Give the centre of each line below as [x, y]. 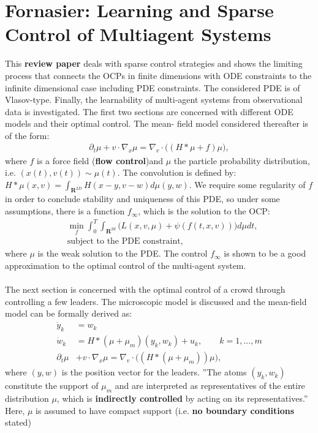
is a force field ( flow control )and [100, 160]
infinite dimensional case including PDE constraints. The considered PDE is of [153, 87]
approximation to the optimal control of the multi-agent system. [126, 265]
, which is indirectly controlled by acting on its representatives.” [182, 398]
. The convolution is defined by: [177, 172]
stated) [18, 422]
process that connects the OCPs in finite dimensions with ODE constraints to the [158, 75]
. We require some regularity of [247, 184]
